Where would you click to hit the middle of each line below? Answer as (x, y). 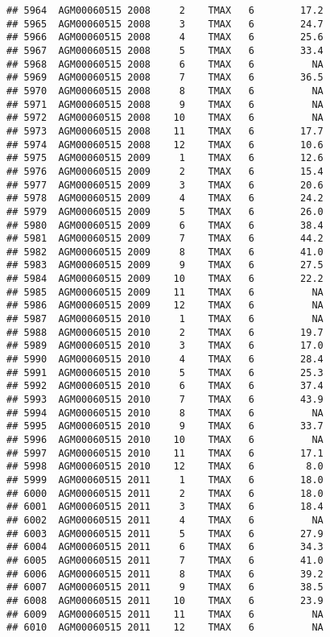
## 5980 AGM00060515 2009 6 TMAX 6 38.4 (165, 225)
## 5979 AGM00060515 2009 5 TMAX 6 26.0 (165, 211)
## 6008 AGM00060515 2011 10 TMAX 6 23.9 (165, 600)
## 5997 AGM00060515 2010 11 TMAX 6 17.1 (165, 453)
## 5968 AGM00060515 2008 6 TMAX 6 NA (165, 64)
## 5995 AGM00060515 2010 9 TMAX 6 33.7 (165, 426)
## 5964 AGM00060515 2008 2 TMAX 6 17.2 (165, 10)
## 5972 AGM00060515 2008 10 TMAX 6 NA (165, 118)
